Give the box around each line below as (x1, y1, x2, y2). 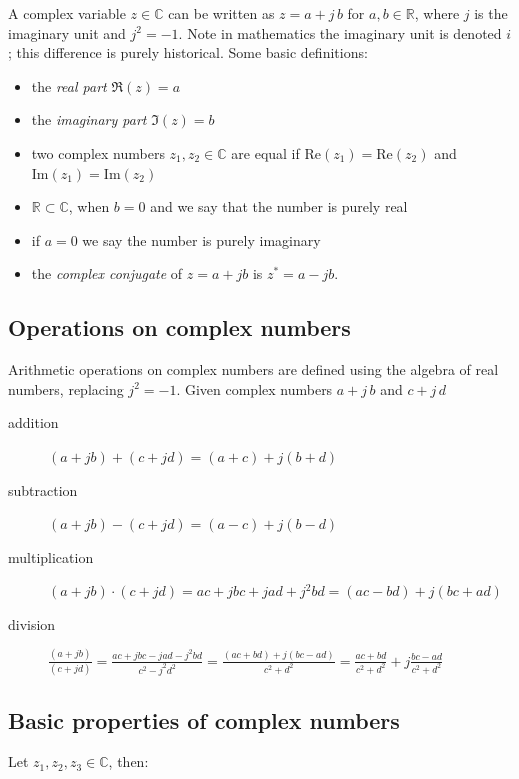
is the (474, 3, 508, 23)
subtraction (8, 479, 78, 500)
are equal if (231, 142, 300, 163)
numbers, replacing (8, 378, 124, 399)
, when (68, 196, 110, 217)
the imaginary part (31, 109, 147, 130)
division (8, 613, 56, 634)
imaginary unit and (8, 22, 126, 43)
